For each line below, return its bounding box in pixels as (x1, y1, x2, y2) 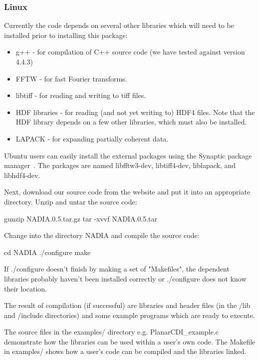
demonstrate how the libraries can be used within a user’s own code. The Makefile (4, 336, 256, 346)
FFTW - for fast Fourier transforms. (15, 73, 127, 83)
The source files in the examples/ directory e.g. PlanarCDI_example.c (4, 326, 219, 337)
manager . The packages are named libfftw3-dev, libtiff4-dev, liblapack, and (4, 160, 236, 170)
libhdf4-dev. (4, 169, 40, 180)
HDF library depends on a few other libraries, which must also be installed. (15, 116, 247, 127)
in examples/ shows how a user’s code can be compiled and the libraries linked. (4, 346, 247, 356)
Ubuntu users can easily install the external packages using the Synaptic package (4, 150, 252, 160)
